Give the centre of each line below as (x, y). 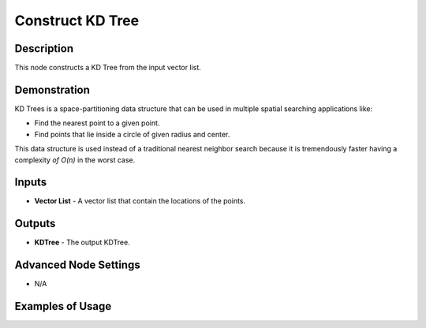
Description (44, 48)
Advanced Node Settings (78, 265)
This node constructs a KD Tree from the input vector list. (108, 68)
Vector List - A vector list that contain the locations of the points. (140, 201)
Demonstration (52, 89)
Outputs (35, 224)
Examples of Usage (63, 306)
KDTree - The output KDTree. (82, 242)
